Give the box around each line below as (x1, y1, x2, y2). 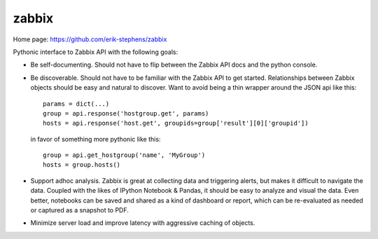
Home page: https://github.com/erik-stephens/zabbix (13, 35, 167, 43)
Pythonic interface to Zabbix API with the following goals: (13, 48, 178, 56)
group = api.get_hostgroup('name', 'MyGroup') (43, 151, 206, 159)
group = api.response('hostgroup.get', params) (43, 109, 209, 117)
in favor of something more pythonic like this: (30, 135, 161, 143)
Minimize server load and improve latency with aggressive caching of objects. (30, 219, 255, 227)
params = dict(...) (43, 100, 110, 108)
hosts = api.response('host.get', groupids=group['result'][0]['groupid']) (43, 119, 309, 128)
